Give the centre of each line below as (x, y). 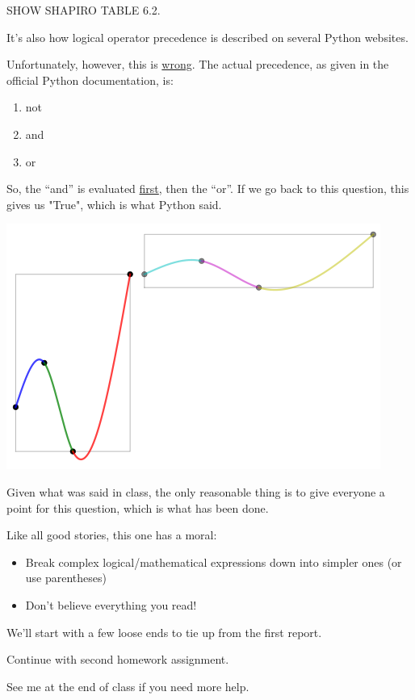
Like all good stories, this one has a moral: (112, 535)
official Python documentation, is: (90, 80)
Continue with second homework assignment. (118, 659)
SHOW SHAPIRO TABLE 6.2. (84, 10)
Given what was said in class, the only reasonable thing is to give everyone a (196, 491)
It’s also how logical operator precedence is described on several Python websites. (207, 37)
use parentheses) (66, 578)
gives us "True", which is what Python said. (114, 204)
